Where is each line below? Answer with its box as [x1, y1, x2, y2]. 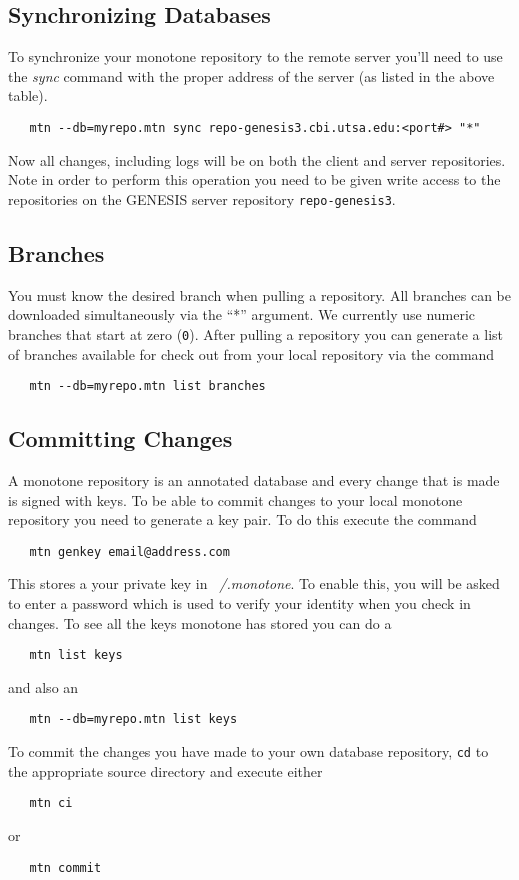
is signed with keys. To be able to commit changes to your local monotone [8, 489, 463, 510]
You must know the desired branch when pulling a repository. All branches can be [8, 284, 511, 305]
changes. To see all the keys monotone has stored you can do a [8, 612, 392, 633]
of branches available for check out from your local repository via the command [8, 343, 495, 364]
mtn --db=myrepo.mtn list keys [29, 712, 238, 727]
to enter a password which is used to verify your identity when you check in [8, 593, 471, 614]
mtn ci [29, 796, 73, 811]
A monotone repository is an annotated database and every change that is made [8, 469, 500, 490]
